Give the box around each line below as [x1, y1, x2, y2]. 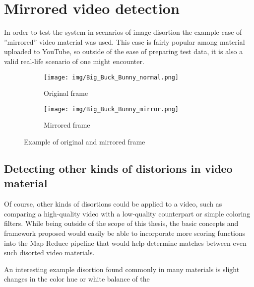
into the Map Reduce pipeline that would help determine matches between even [4, 237, 247, 248]
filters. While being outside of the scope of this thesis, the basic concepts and [4, 218, 239, 228]
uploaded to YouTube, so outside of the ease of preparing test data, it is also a [4, 46, 243, 57]
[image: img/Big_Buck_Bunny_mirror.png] [44, 105, 179, 113]
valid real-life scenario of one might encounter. [4, 56, 144, 66]
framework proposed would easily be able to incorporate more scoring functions [4, 227, 246, 238]
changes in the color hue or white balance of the [4, 274, 150, 284]
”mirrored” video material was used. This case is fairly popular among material [4, 36, 245, 47]
